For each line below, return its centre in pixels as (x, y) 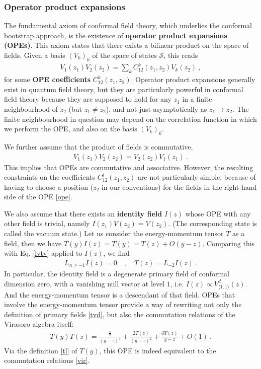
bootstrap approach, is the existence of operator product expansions (116, 35)
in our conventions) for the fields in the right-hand (179, 187)
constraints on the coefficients (50, 177)
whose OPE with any (218, 213)
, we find (116, 253)
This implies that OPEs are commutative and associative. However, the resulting (129, 167)
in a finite (197, 99)
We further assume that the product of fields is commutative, (99, 146)
